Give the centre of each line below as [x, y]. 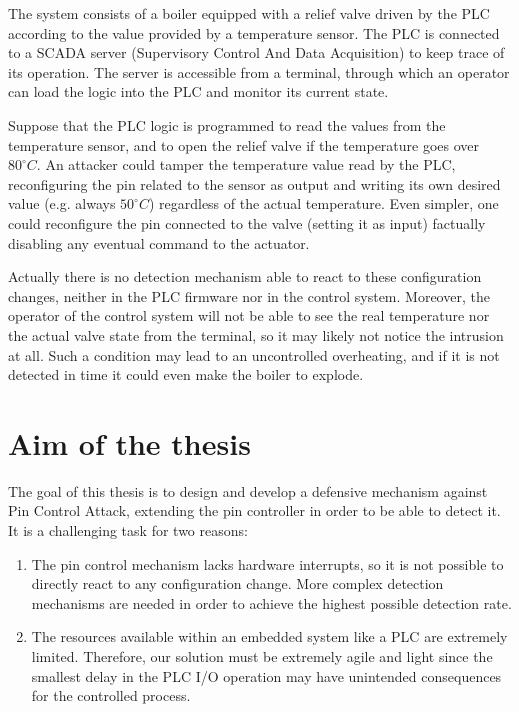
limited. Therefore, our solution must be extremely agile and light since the [262, 655]
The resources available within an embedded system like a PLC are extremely [269, 636]
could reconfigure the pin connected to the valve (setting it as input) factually [247, 222]
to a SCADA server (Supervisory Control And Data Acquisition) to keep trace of [256, 52]
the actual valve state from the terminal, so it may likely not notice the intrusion [256, 334]
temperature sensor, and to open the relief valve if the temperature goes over [244, 144]
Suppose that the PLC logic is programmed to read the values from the [227, 124]
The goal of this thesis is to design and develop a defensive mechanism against [248, 490]
